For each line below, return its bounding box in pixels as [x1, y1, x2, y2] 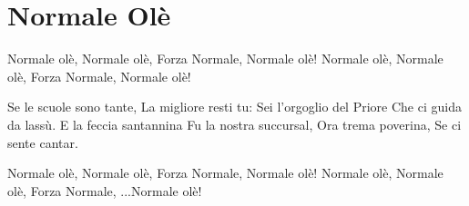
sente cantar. [7, 132, 78, 152]
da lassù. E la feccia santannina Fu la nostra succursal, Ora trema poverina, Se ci [7, 114, 462, 133]
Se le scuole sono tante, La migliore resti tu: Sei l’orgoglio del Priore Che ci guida [7, 97, 462, 116]
